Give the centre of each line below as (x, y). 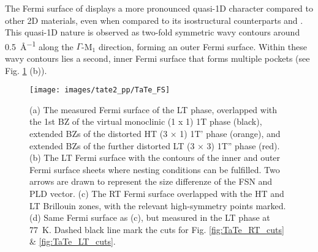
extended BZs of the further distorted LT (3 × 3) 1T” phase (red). (155, 145)
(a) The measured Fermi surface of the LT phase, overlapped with (153, 109)
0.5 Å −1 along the (39, 45)
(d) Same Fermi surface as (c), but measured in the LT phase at (150, 217)
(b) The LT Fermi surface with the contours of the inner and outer (155, 157)
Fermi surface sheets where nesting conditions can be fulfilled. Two (155, 169)
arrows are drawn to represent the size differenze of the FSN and (151, 181)
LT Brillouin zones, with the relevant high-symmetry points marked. (158, 205)
